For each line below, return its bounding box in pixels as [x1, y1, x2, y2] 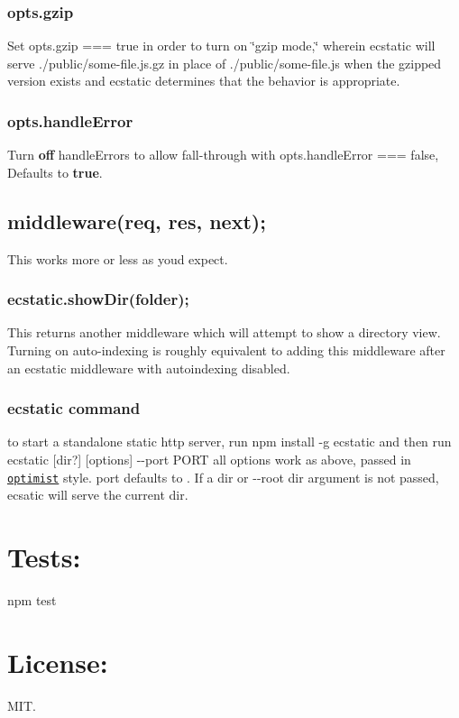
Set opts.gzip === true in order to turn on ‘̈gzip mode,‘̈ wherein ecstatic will [7, 36, 436, 55]
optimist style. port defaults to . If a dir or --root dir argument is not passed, [7, 467, 439, 486]
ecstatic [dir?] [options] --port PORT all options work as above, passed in [7, 450, 411, 469]
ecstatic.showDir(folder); [7, 288, 189, 310]
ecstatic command [7, 397, 141, 419]
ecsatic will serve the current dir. [7, 485, 188, 504]
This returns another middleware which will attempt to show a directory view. [7, 323, 441, 342]
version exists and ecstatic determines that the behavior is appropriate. [7, 71, 400, 90]
